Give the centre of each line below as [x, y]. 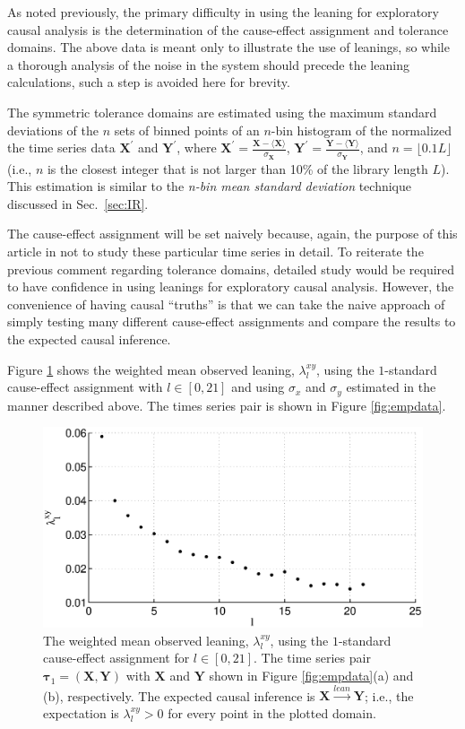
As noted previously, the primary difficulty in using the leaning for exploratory [223, 12]
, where [197, 148]
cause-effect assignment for [116, 658]
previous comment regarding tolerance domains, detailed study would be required [231, 269]
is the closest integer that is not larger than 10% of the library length [237, 168]
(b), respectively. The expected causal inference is [179, 695]
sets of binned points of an [187, 130]
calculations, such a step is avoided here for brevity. [149, 82]
